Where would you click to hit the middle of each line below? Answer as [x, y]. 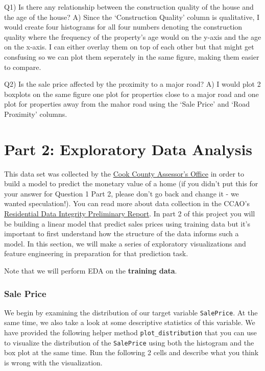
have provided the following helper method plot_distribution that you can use [130, 332]
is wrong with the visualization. [53, 362]
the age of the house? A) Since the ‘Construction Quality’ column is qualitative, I [132, 17]
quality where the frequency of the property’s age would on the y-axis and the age [133, 36]
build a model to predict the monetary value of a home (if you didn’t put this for [131, 183]
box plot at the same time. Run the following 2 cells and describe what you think [131, 352]
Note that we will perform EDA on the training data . [91, 270]
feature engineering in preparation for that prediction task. [96, 253]
